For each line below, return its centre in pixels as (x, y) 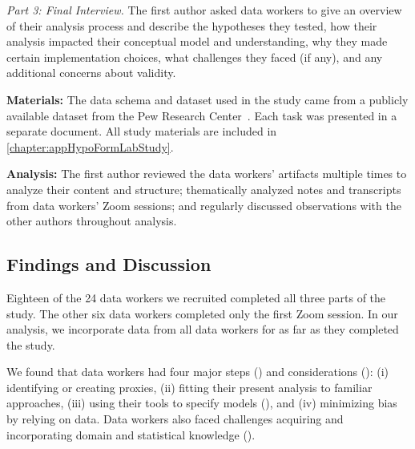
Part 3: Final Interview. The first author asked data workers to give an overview (204, 10)
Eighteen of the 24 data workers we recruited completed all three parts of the (196, 297)
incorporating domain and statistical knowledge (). (131, 434)
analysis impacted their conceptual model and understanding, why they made (197, 41)
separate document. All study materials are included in (142, 131)
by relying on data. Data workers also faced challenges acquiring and (175, 419)
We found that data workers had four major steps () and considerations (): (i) (198, 372)
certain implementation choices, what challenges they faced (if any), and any (195, 57)
